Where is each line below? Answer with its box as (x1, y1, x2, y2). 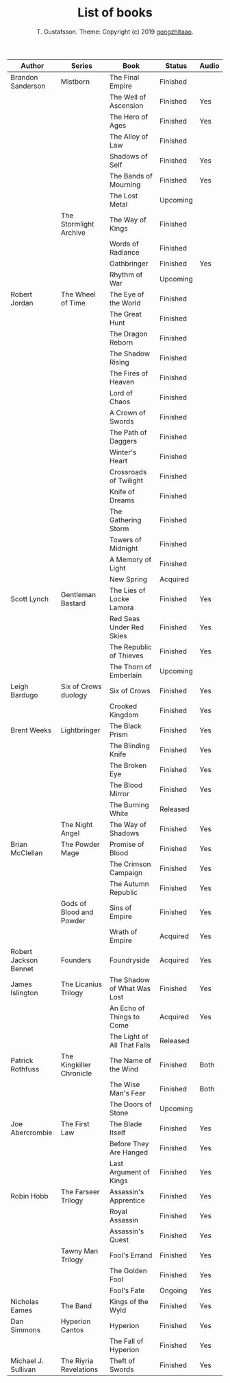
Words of (109, 239, 139, 248)
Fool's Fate (109, 1286, 145, 1295)
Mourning (109, 180, 141, 189)
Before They (109, 1139, 149, 1148)
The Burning (109, 800, 149, 809)
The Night (60, 820, 93, 829)
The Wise (109, 1080, 140, 1089)
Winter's (109, 448, 137, 457)
